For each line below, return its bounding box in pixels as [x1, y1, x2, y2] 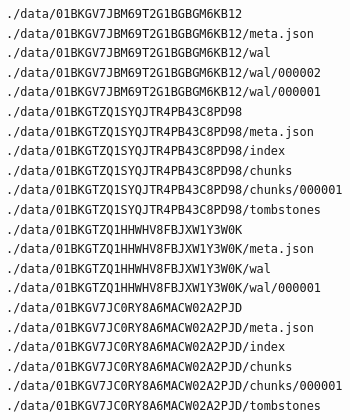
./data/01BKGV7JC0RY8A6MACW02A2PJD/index [6, 340, 286, 355]
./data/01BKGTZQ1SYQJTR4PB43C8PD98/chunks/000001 [6, 183, 343, 198]
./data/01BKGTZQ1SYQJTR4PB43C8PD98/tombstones [6, 202, 321, 217]
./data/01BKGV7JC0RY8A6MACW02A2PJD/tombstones [6, 398, 321, 413]
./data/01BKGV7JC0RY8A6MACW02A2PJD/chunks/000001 [6, 379, 343, 394]
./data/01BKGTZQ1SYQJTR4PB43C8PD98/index [6, 144, 286, 159]
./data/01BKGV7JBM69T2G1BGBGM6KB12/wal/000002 [6, 65, 321, 80]
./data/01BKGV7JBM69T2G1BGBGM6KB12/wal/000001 [6, 85, 321, 100]
